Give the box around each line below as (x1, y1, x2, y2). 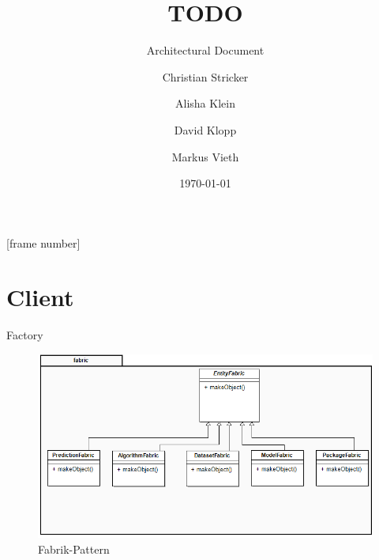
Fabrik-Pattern (38, 540, 110, 557)
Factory (6, 327, 43, 343)
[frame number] (6, 234, 81, 251)
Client (6, 281, 74, 313)
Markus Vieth (171, 148, 239, 165)
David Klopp (174, 121, 237, 138)
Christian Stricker (162, 68, 249, 85)
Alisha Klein (175, 95, 235, 112)
